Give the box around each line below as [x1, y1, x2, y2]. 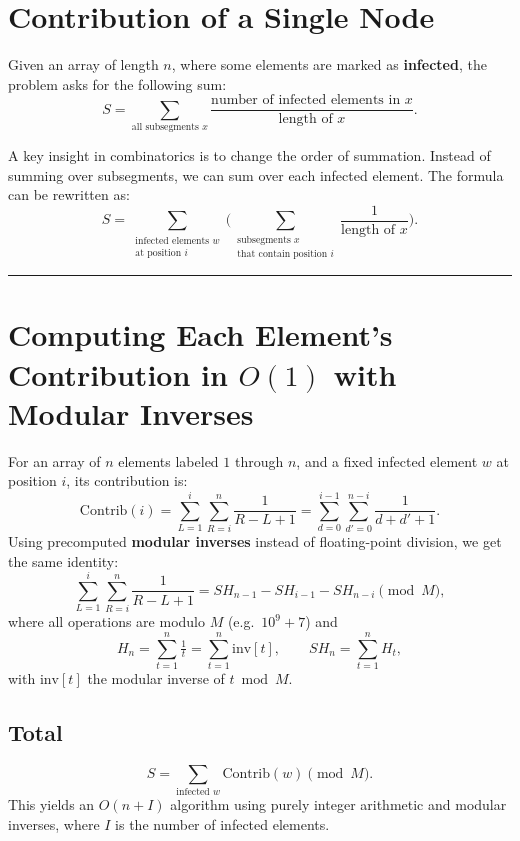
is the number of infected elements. [115, 813, 330, 834]
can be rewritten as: [8, 184, 130, 205]
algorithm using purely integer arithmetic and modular [170, 794, 507, 815]
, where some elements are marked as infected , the [171, 54, 487, 75]
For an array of [8, 450, 101, 471]
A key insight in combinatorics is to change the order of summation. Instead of [8, 145, 491, 166]
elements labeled [118, 450, 219, 471]
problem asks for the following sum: [8, 73, 227, 94]
